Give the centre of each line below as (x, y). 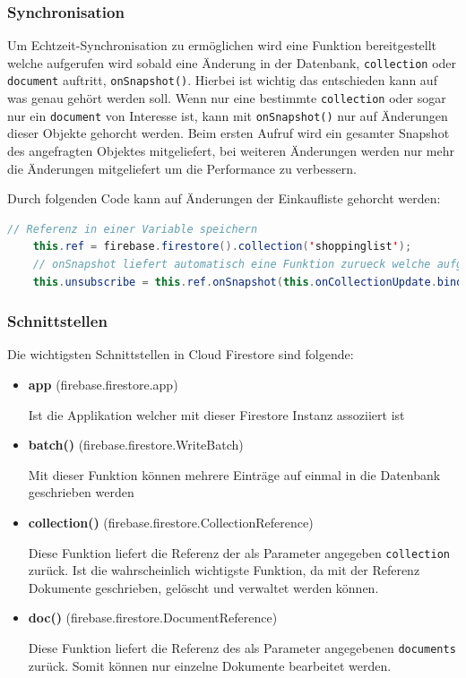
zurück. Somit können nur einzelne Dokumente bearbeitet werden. (210, 665)
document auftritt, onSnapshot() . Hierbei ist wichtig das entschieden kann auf (222, 80)
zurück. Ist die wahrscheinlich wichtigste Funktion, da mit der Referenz (224, 570)
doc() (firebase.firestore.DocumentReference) (153, 618)
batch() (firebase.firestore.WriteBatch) (136, 445)
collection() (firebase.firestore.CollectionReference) (171, 522)
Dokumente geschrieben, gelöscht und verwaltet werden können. (203, 587)
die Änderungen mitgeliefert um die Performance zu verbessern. (182, 168)
